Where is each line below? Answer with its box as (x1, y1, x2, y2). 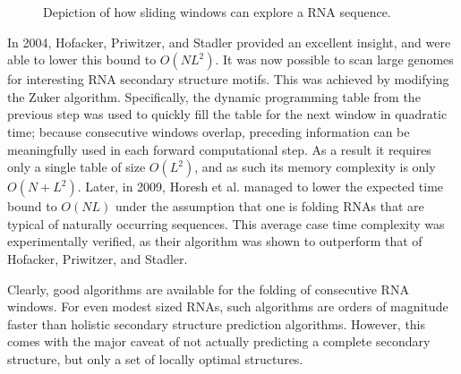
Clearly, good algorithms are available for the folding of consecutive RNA (7, 279, 409, 298)
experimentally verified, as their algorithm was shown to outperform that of (7, 232, 423, 251)
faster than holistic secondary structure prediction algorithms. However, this (7, 314, 426, 333)
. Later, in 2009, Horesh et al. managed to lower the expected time (77, 177, 444, 196)
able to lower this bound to (7, 50, 157, 69)
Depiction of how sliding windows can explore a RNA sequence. (43, 3, 391, 21)
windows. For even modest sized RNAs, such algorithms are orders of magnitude (7, 297, 448, 316)
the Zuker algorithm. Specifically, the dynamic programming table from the (7, 87, 421, 106)
